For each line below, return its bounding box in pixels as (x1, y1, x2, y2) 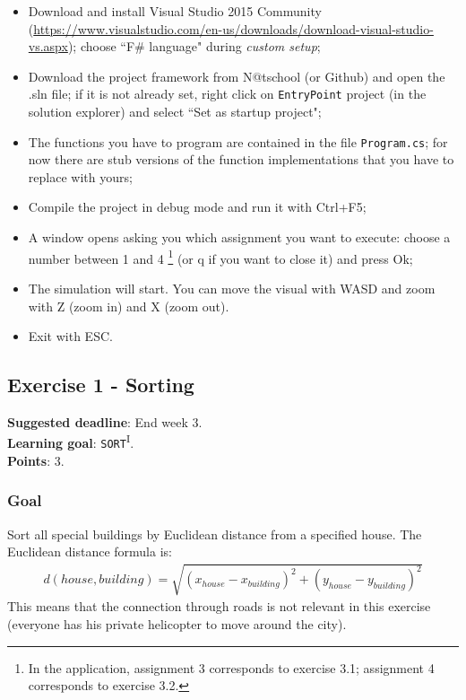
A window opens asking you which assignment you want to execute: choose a (28, 228, 451, 247)
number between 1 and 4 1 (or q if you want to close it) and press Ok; (28, 246, 413, 267)
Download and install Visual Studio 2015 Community (28, 2, 322, 20)
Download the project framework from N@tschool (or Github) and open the (28, 66, 445, 85)
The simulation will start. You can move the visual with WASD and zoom (28, 278, 436, 297)
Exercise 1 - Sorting (7, 371, 194, 398)
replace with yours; (28, 167, 133, 186)
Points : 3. (7, 451, 65, 469)
